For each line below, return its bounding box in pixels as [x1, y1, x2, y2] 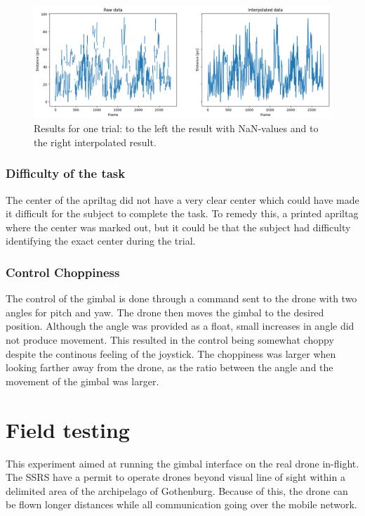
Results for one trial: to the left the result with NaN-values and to [34, 121, 319, 136]
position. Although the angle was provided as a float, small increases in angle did [6, 318, 354, 333]
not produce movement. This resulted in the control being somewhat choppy [6, 333, 334, 347]
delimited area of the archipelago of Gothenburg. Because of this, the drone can [6, 483, 348, 498]
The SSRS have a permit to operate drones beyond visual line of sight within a [6, 470, 345, 484]
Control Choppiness [6, 263, 120, 280]
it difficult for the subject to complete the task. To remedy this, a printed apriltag [6, 206, 359, 221]
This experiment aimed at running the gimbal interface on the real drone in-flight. [6, 456, 359, 470]
